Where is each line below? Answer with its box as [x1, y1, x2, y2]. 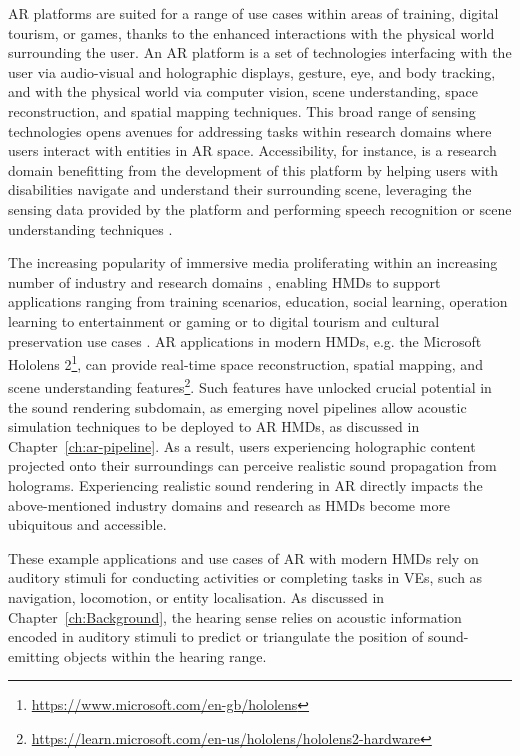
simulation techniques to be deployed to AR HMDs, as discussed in [8, 416, 420, 437]
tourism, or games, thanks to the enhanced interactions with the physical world [8, 22, 495, 43]
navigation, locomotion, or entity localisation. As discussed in [8, 586, 385, 607]
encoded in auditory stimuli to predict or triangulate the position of [8, 626, 424, 647]
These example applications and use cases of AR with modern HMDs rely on [8, 547, 479, 568]
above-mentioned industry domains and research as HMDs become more [8, 494, 451, 515]
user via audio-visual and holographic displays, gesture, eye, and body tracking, [8, 61, 496, 82]
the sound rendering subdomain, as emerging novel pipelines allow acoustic [8, 396, 467, 417]
